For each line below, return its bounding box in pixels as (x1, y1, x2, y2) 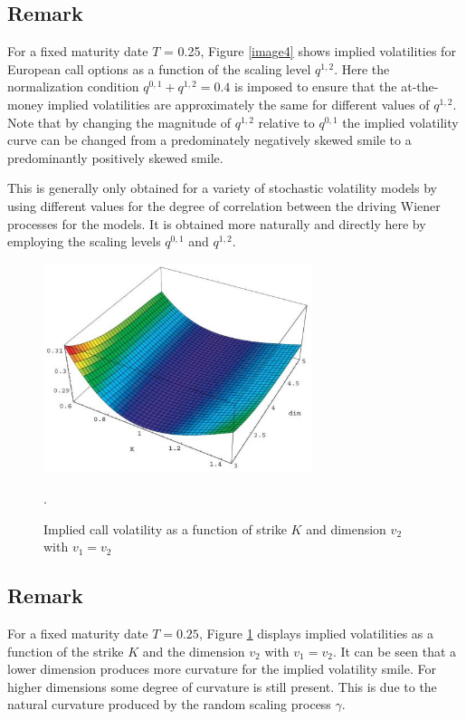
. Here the (334, 59, 390, 78)
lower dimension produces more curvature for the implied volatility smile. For (7, 659, 436, 678)
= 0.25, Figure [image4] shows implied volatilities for (163, 42, 456, 61)
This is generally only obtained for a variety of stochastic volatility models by (7, 178, 437, 197)
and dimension (306, 519, 386, 538)
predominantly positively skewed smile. (7, 148, 223, 167)
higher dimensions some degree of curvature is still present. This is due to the (7, 677, 437, 696)
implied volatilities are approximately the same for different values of (47, 94, 430, 113)
